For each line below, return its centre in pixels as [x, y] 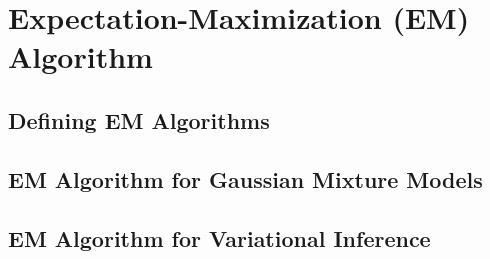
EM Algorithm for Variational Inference [219, 237]
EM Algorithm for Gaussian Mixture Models [245, 178]
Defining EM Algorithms [139, 119]
